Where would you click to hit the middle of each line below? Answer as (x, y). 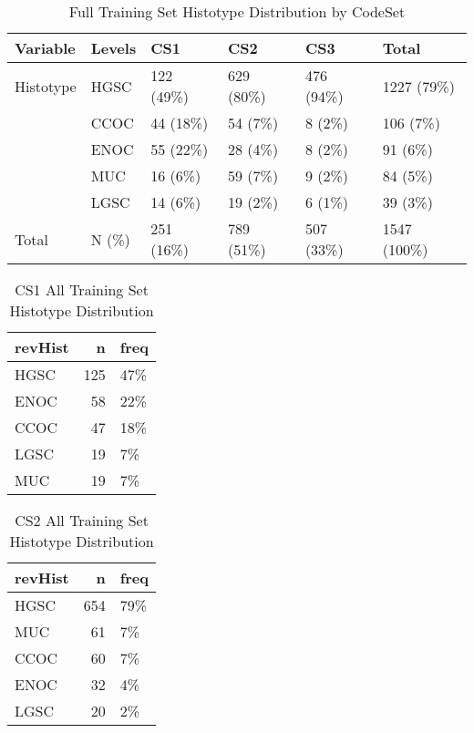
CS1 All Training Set (82, 289)
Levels (113, 48)
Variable (45, 48)
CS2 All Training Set (82, 520)
